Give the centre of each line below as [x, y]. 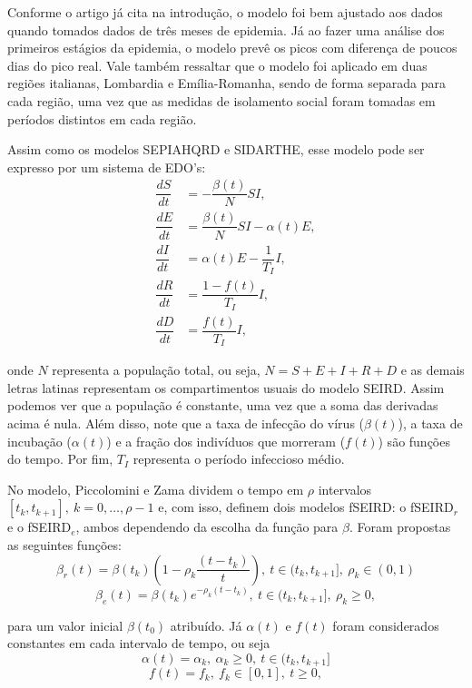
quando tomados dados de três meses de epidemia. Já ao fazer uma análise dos [226, 29]
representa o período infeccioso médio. [239, 459]
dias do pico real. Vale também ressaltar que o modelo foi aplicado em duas [217, 65]
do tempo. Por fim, [60, 459]
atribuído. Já [206, 625]
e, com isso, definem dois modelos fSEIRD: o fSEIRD [306, 507]
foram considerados [386, 625]
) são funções [414, 441]
